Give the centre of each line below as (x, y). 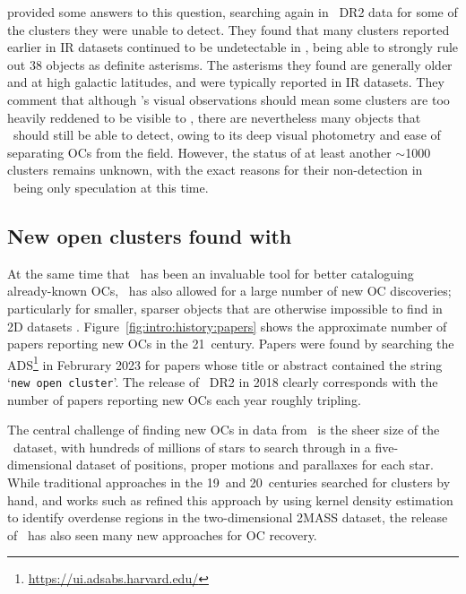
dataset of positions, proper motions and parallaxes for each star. (255, 465)
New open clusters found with (150, 235)
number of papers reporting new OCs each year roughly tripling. (184, 399)
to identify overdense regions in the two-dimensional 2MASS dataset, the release (228, 517)
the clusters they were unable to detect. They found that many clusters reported (229, 29)
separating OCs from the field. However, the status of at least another (199, 152)
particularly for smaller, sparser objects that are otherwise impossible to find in (225, 308)
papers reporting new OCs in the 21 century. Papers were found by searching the (231, 344)
